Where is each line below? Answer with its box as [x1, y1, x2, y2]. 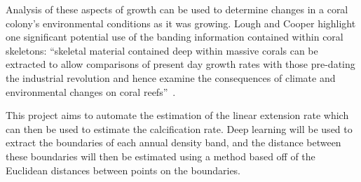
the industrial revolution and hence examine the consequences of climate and [6, 70, 336, 85]
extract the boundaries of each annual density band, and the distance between [6, 135, 341, 150]
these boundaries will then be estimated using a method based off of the [6, 148, 315, 163]
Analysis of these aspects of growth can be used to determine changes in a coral [6, 2, 348, 16]
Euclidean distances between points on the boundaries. [6, 162, 241, 177]
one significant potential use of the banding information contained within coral [6, 29, 343, 44]
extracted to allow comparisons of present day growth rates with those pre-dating [6, 57, 355, 71]
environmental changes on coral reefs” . [6, 84, 176, 99]
